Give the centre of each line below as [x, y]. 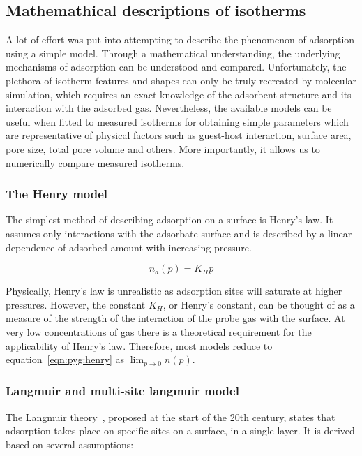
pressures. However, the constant [76, 304]
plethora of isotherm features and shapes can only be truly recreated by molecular [181, 80]
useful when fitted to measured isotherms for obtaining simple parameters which [177, 121]
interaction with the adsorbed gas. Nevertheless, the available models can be [169, 108]
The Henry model [57, 194]
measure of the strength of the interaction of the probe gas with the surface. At [175, 318]
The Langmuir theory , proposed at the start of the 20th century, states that [171, 417]
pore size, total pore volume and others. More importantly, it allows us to [163, 148]
